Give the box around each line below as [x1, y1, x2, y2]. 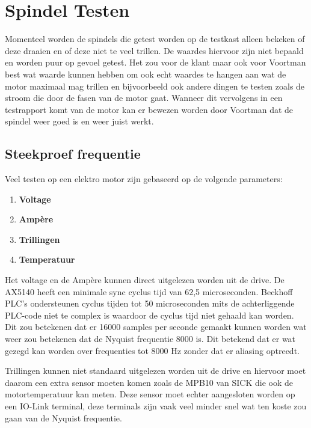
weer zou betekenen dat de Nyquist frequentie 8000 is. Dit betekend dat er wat [5, 332, 296, 345]
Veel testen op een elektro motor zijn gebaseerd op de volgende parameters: [5, 173, 283, 185]
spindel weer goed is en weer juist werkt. [5, 115, 154, 127]
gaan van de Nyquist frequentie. [5, 411, 122, 424]
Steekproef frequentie [5, 144, 141, 163]
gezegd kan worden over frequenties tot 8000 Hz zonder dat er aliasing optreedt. [5, 344, 300, 356]
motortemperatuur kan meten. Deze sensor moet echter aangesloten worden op [5, 388, 295, 400]
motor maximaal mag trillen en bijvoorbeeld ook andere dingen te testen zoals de [5, 79, 305, 92]
